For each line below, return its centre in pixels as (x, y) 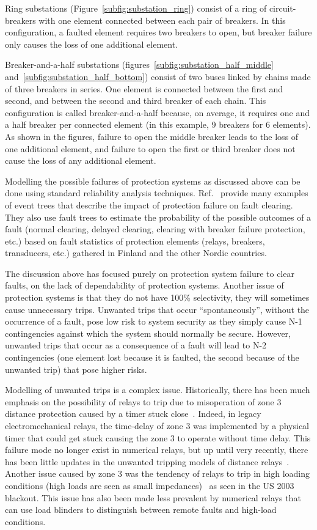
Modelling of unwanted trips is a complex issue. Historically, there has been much (158, 390)
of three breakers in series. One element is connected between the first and (144, 88)
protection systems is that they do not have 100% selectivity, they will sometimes (157, 297)
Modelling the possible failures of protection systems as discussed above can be (153, 181)
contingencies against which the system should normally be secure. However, (148, 333)
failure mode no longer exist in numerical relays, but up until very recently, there (157, 450)
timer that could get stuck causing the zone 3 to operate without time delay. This (158, 437)
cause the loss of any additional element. (81, 160)
